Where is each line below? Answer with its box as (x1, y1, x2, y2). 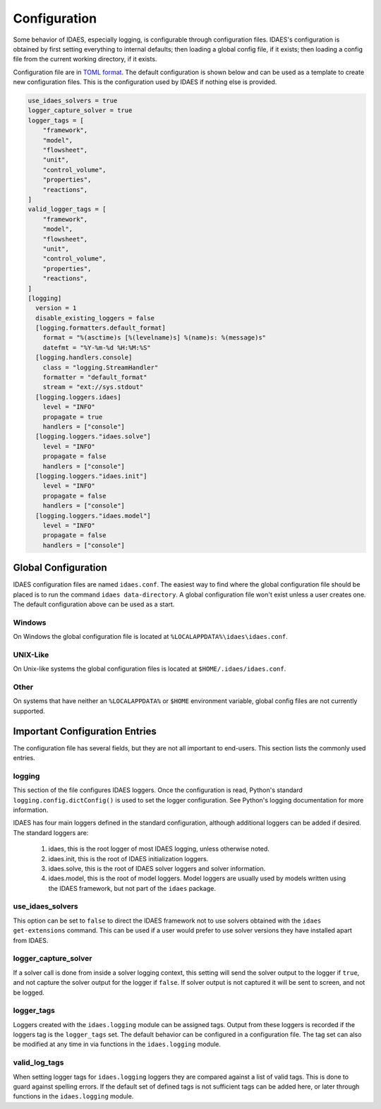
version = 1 (35, 304, 77, 312)
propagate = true (42, 413, 103, 421)
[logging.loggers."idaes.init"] (35, 472, 147, 480)
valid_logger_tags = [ (28, 205, 107, 213)
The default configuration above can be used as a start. (13, 600, 175, 609)
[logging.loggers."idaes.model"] (35, 512, 151, 520)
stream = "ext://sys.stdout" (42, 383, 144, 391)
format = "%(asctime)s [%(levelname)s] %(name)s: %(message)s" (42, 334, 267, 342)
